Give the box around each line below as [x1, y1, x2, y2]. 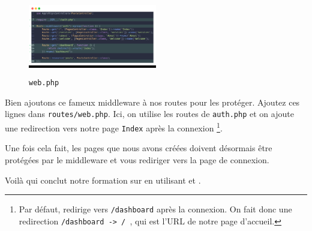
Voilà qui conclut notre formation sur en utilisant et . [5, 173, 201, 186]
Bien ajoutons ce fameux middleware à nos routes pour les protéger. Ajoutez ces [5, 95, 300, 108]
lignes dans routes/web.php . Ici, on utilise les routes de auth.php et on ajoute [5, 107, 294, 120]
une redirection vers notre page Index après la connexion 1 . [5, 120, 223, 134]
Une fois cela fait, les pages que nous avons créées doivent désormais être [5, 142, 272, 154]
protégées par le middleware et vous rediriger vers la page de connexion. [5, 154, 269, 166]
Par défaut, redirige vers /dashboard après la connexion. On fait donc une [19, 203, 292, 215]
